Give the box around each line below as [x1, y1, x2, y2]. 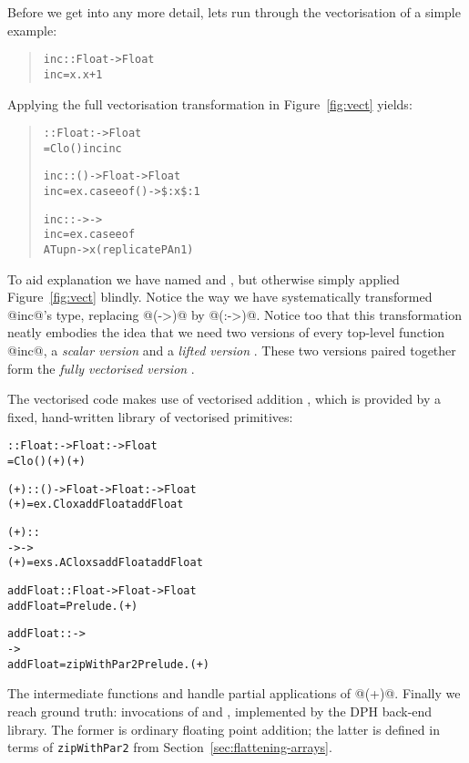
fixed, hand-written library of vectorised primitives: [7, 407, 293, 426]
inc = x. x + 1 [43, 67, 103, 81]
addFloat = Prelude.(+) [7, 599, 138, 613]
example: [7, 20, 57, 39]
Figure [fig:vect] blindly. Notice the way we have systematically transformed [7, 287, 433, 306]
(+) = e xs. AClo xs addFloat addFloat [7, 556, 203, 570]
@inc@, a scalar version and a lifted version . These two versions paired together [7, 341, 456, 360]
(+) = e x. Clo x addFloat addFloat [7, 498, 184, 511]
